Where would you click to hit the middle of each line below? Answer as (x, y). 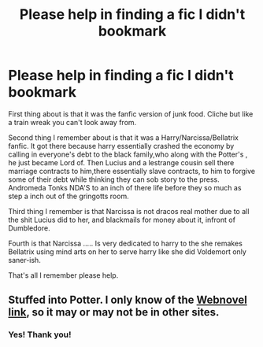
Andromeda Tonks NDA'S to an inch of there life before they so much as (125, 187)
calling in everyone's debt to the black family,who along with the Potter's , (128, 154)
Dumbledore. (29, 228)
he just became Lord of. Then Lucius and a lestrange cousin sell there (121, 162)
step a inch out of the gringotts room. (69, 196)
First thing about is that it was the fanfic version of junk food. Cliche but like (131, 114)
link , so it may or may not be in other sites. (114, 312)
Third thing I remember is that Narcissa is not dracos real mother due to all (129, 211)
